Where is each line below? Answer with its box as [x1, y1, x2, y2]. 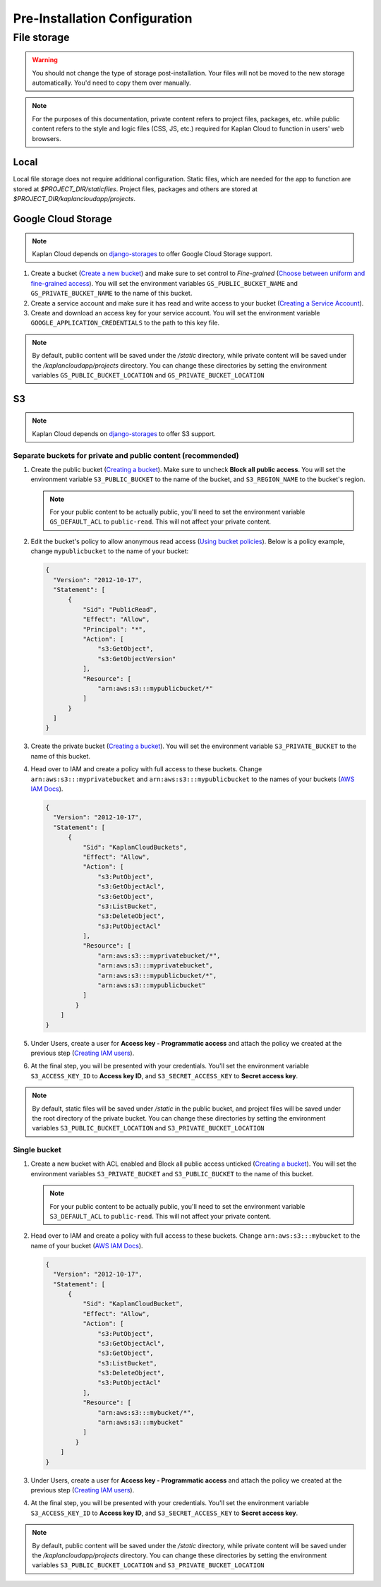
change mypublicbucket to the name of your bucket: [30, 547, 189, 555]
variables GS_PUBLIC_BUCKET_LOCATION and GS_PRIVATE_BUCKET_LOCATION [32, 370, 265, 379]
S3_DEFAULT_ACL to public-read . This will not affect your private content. [49, 1212, 272, 1220]
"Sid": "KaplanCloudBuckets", [82, 843, 187, 851]
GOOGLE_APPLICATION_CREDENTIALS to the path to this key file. [30, 318, 220, 327]
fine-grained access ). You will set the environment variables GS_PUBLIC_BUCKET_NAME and [30, 279, 298, 287]
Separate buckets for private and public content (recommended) [13, 450, 239, 460]
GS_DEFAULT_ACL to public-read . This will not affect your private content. [49, 517, 272, 526]
